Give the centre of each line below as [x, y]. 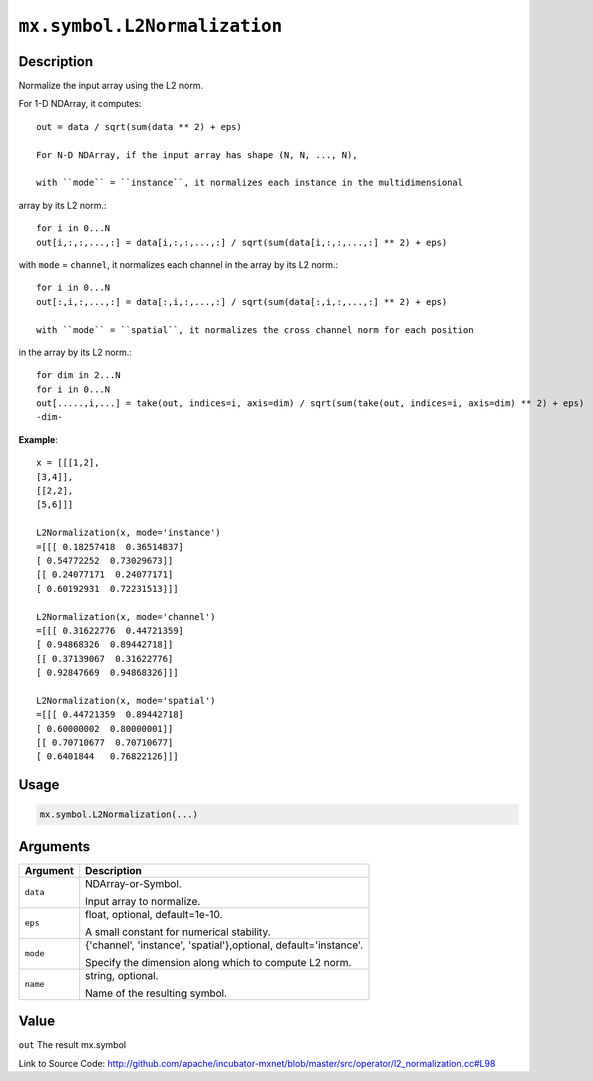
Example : [38, 439]
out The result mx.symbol [72, 1045]
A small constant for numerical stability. [178, 932]
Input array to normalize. [143, 901]
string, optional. [122, 975]
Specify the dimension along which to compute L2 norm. [218, 962]
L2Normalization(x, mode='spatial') [126, 700]
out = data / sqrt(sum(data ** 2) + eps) [139, 126]
